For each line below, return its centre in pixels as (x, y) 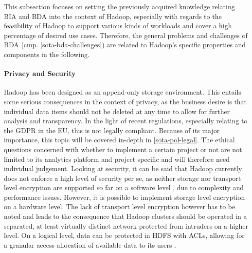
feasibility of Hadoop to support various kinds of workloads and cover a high (118, 26)
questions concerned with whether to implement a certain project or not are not (123, 149)
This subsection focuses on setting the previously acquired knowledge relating (119, 6)
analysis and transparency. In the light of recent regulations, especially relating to (126, 121)
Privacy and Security (40, 73)
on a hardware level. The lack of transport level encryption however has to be (120, 206)
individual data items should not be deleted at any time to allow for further (117, 111)
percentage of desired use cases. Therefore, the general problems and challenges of (126, 35)
